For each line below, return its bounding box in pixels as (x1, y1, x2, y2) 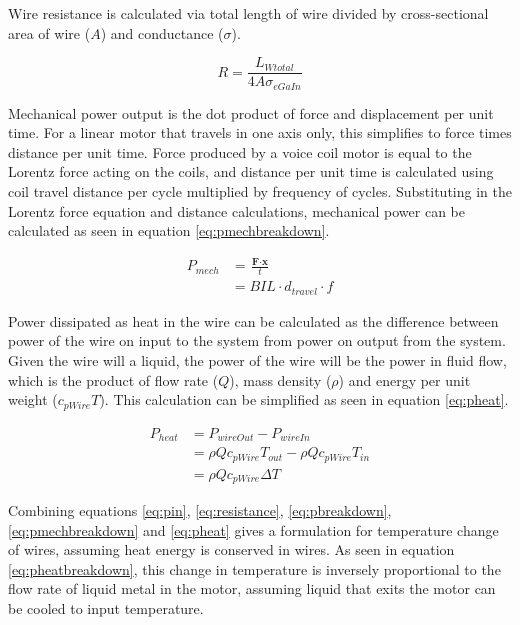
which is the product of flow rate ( (8, 369, 219, 390)
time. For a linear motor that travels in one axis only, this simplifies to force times (8, 122, 512, 143)
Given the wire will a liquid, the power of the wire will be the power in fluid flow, (8, 349, 507, 370)
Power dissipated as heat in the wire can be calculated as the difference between (8, 310, 499, 331)
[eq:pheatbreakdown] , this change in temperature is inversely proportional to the (8, 558, 501, 579)
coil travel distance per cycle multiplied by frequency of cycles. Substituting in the (8, 181, 512, 202)
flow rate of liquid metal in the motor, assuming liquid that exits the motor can (8, 578, 496, 599)
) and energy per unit (338, 369, 471, 390)
